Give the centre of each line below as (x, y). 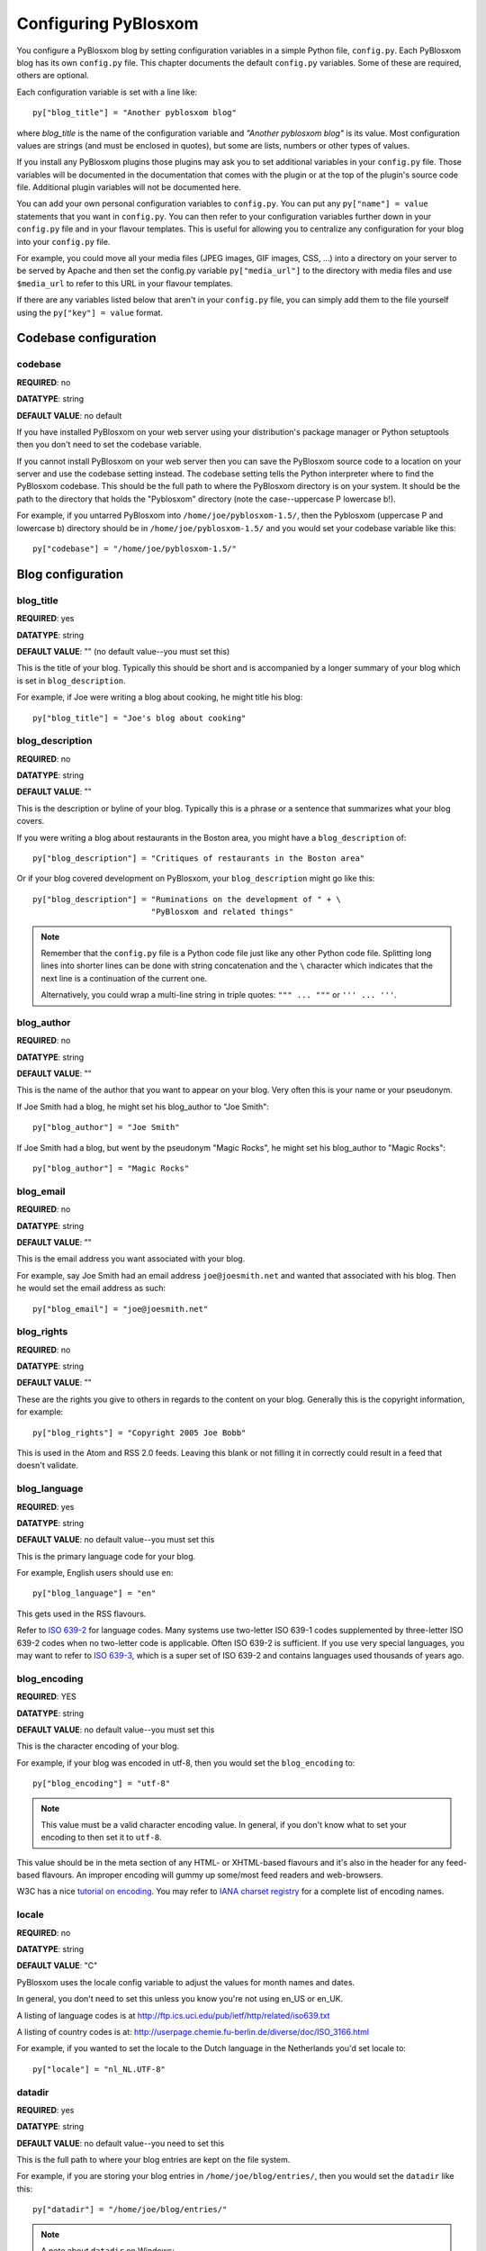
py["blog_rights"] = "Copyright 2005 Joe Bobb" (139, 1433)
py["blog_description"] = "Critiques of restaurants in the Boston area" (199, 859)
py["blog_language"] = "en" (94, 1593)
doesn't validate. (48, 1465)
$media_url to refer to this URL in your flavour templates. (125, 283)
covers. (31, 821)
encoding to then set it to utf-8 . (101, 1838)
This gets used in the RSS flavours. (81, 1614)
